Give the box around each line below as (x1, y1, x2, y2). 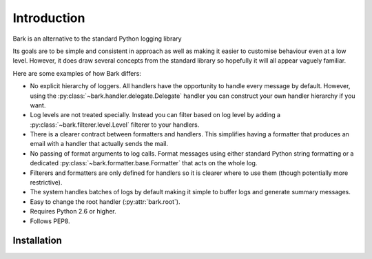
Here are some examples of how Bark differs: (12, 69, 141, 77)
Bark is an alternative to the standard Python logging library (12, 34, 182, 43)
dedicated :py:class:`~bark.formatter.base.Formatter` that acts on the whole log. (30, 159, 258, 167)
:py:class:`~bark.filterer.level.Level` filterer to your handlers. (30, 121, 200, 129)
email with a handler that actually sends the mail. (30, 140, 169, 148)
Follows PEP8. (30, 217, 70, 225)
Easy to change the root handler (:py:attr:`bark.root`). (30, 197, 180, 206)
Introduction (12, 10, 85, 25)
